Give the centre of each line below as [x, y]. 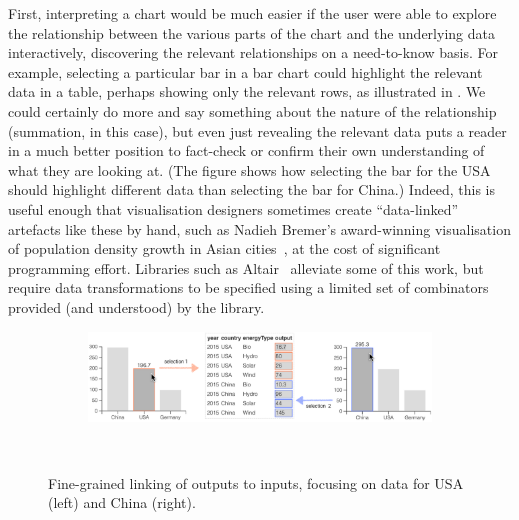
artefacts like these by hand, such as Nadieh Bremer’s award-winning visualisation [259, 228]
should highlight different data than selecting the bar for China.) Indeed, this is [251, 189]
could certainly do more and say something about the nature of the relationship [252, 110]
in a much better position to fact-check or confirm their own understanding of [246, 150]
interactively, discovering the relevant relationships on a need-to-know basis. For [253, 52]
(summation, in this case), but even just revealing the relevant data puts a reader [257, 130]
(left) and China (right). [122, 502]
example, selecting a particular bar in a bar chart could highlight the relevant [245, 71]
